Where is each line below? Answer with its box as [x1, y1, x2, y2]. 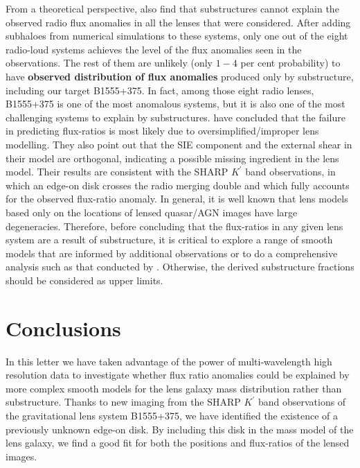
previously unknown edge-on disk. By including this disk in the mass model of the [6, 422, 354, 436]
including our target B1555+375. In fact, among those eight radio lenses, [6, 83, 314, 97]
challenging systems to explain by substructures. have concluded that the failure [6, 110, 345, 124]
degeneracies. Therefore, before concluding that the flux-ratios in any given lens [6, 218, 343, 233]
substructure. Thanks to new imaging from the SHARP [6, 395, 241, 409]
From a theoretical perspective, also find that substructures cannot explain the [6, 1, 339, 15]
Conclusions [6, 313, 121, 342]
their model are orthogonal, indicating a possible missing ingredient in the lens [6, 150, 339, 165]
